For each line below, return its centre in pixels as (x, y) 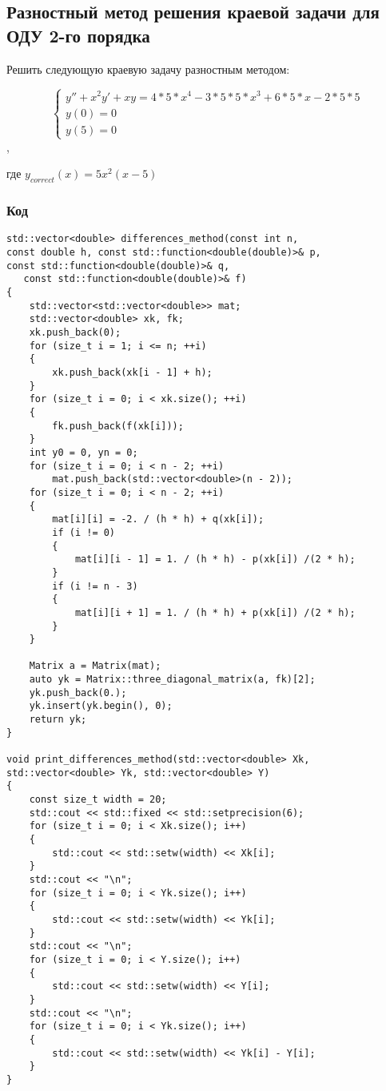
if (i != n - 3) (95, 586)
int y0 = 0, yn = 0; (84, 452)
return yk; (58, 720)
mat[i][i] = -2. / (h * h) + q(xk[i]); (158, 519)
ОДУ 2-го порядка (78, 35)
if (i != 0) (84, 532)
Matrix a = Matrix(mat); (95, 666)
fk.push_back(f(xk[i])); (118, 426)
